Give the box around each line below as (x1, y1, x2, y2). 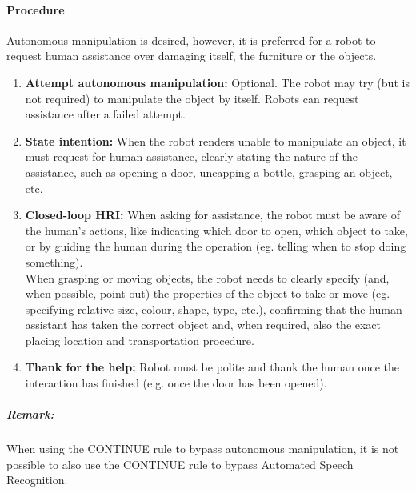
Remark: (6, 406, 54, 423)
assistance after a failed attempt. (25, 106, 186, 122)
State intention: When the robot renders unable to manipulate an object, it (25, 132, 406, 149)
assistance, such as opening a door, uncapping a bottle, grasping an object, (25, 163, 393, 180)
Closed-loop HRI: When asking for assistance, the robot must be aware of (25, 206, 400, 223)
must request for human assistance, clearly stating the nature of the (25, 148, 358, 165)
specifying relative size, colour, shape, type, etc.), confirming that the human (25, 300, 402, 317)
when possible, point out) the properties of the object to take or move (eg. (25, 285, 390, 302)
